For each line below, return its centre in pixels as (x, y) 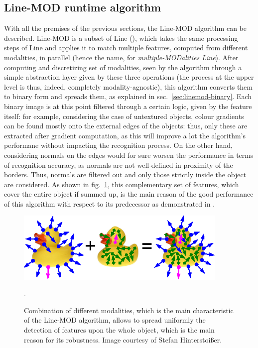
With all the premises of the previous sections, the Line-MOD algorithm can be (125, 28)
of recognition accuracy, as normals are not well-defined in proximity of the (119, 165)
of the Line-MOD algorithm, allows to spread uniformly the (115, 320)
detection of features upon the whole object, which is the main (119, 330)
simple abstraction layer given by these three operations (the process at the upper (129, 77)
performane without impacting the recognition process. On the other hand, (118, 145)
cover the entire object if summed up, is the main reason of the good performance (129, 194)
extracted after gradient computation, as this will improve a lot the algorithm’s (125, 135)
